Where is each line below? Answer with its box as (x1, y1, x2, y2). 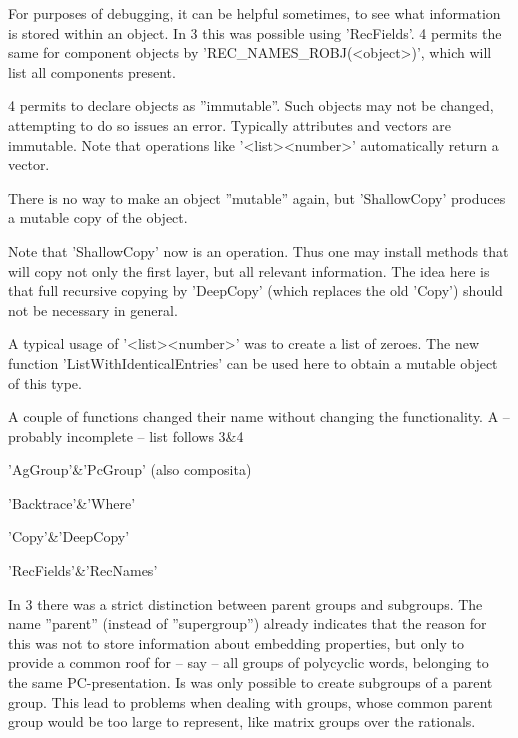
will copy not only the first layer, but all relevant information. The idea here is (8, 260, 490, 281)
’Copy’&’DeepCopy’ (8, 526, 130, 547)
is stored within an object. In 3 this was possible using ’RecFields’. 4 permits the (8, 22, 502, 43)
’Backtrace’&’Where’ (8, 492, 136, 513)
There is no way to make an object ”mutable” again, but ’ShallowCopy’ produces (8, 187, 506, 208)
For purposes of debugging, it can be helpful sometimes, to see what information (8, 3, 501, 23)
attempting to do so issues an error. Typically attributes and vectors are (8, 114, 451, 135)
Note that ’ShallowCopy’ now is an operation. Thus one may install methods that (8, 240, 509, 261)
